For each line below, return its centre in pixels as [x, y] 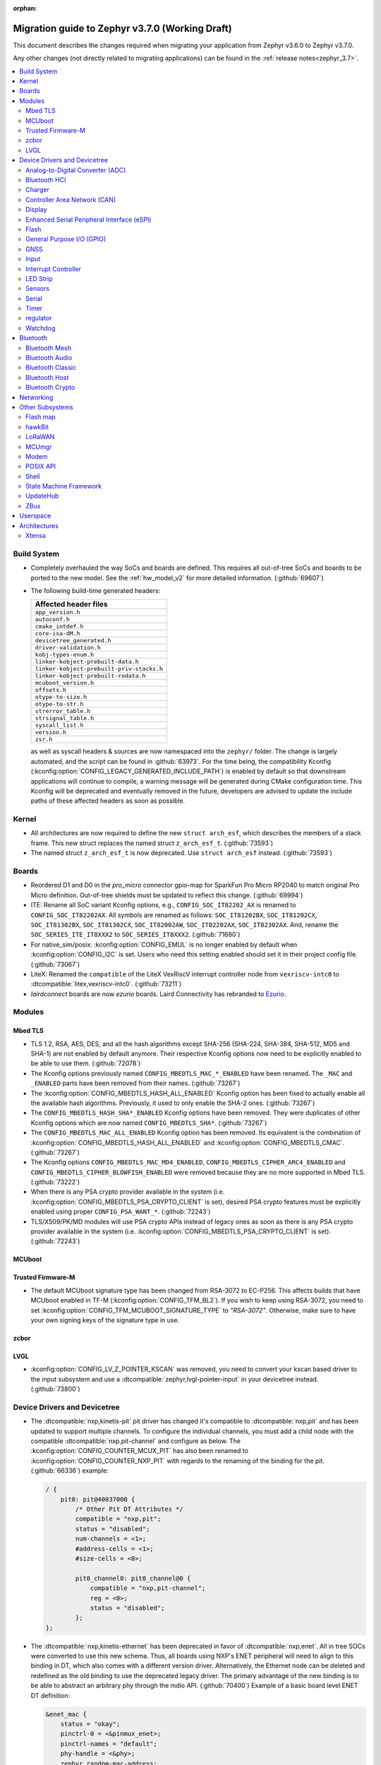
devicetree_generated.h [73, 641]
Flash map [41, 417]
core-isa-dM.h [58, 634]
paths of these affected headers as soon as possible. [108, 801]
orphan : [25, 8]
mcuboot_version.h [65, 683]
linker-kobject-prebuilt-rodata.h [90, 676]
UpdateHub [42, 496]
